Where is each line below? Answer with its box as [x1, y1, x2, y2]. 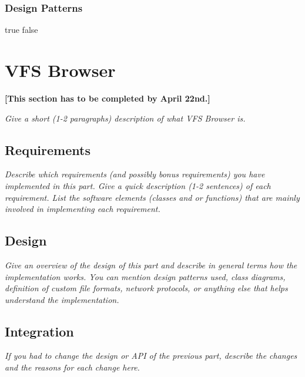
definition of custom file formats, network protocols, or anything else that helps [5, 282, 288, 294]
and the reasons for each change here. [5, 361, 140, 373]
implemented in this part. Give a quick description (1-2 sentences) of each [5, 179, 271, 191]
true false [5, 23, 38, 36]
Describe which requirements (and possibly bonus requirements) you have [5, 168, 265, 180]
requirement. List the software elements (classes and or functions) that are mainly [5, 191, 300, 203]
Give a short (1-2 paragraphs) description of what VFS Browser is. [5, 112, 246, 124]
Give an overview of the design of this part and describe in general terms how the [5, 258, 297, 271]
